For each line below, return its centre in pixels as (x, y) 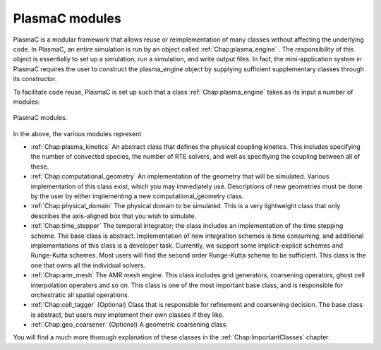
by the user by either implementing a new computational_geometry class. (137, 196)
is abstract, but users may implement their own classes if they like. (127, 315)
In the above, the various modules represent (77, 133)
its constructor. (35, 79)
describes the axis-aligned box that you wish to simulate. (114, 216)
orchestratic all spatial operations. (80, 295)
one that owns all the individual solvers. (88, 265)
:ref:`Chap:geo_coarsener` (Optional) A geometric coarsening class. (129, 325)
